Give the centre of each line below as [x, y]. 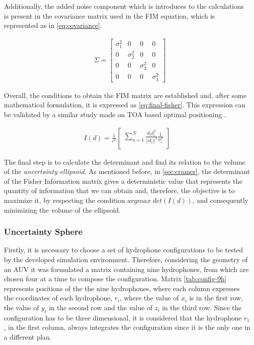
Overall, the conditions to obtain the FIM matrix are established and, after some [125, 95]
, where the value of [149, 298]
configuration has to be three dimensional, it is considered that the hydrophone [123, 317]
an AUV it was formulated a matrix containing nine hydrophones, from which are [127, 269]
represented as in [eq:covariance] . [53, 25]
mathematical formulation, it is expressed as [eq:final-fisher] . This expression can [125, 105]
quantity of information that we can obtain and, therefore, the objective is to [119, 190]
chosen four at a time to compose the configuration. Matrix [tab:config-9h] [115, 279]
